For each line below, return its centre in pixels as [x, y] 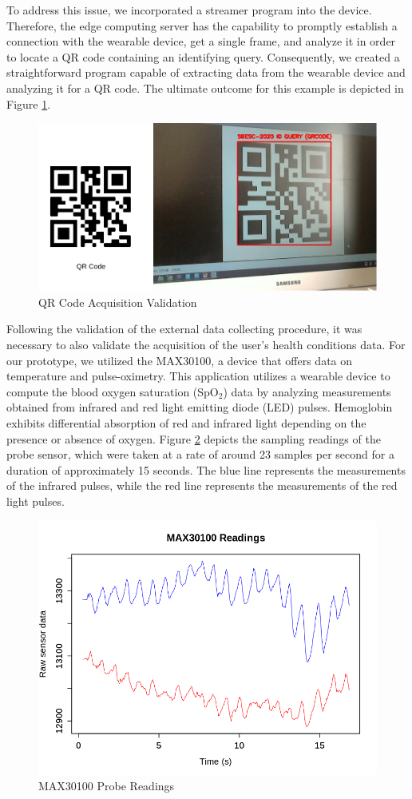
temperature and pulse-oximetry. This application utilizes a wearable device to [198, 376]
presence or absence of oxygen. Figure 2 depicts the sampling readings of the [194, 438]
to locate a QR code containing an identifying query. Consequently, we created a [203, 56]
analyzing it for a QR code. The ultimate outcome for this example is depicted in [205, 87]
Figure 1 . [29, 103]
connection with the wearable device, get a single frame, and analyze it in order [201, 41]
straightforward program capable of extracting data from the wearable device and [206, 72]
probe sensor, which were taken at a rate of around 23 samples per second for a [200, 454]
